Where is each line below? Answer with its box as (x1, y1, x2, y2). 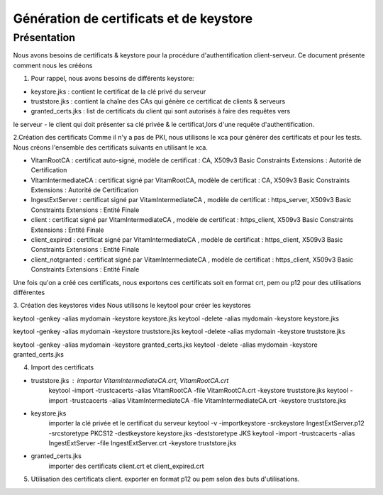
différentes (13, 288, 45, 296)
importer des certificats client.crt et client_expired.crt (48, 462, 204, 470)
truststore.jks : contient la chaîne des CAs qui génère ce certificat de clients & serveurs (30, 96, 286, 106)
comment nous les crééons (13, 61, 93, 69)
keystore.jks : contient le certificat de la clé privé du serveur (30, 87, 206, 96)
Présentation (13, 31, 76, 44)
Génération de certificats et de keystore (13, 11, 253, 26)
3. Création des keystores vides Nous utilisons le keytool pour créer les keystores (13, 301, 251, 310)
